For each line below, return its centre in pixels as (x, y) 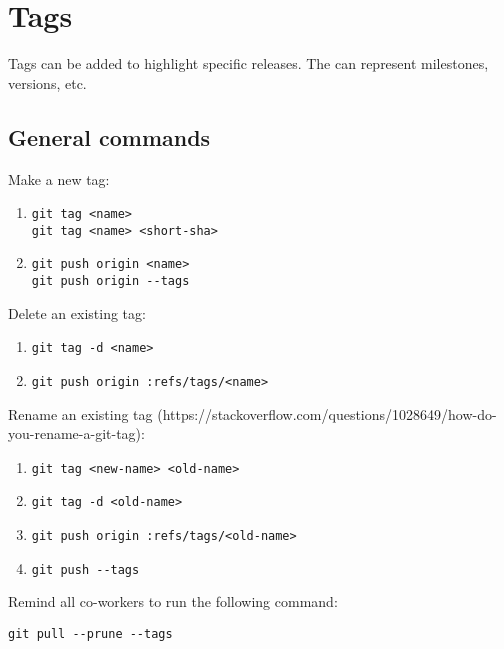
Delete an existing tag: (77, 312)
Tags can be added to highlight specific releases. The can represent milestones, (248, 63)
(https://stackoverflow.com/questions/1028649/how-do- (327, 413)
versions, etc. (47, 82)
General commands (109, 136)
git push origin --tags (110, 281)
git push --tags (85, 569)
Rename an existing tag (80, 413)
